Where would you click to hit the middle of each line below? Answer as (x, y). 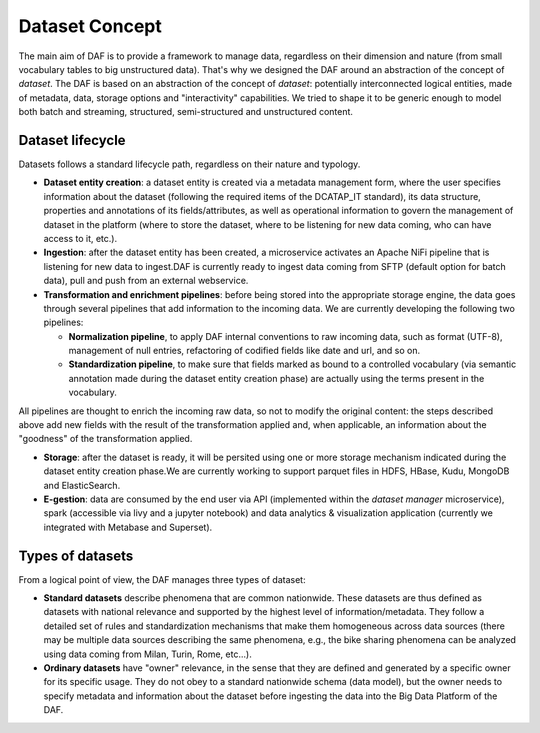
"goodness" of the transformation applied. (105, 439)
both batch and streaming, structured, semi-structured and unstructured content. (186, 112)
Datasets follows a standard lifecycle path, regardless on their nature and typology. (189, 164)
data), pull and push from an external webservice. (146, 281)
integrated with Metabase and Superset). (128, 527)
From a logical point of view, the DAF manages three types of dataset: (162, 579)
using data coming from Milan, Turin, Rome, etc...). (147, 654)
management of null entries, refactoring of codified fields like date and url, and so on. (244, 351)
